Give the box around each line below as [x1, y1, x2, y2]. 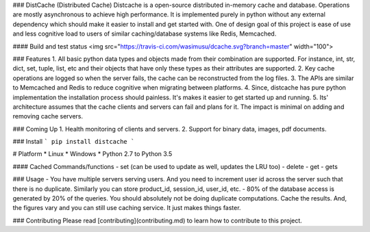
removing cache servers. [12, 112, 84, 120]
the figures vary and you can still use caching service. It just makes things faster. [12, 204, 241, 212]
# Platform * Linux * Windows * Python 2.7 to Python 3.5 [12, 150, 173, 158]
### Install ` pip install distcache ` [12, 138, 135, 146]
